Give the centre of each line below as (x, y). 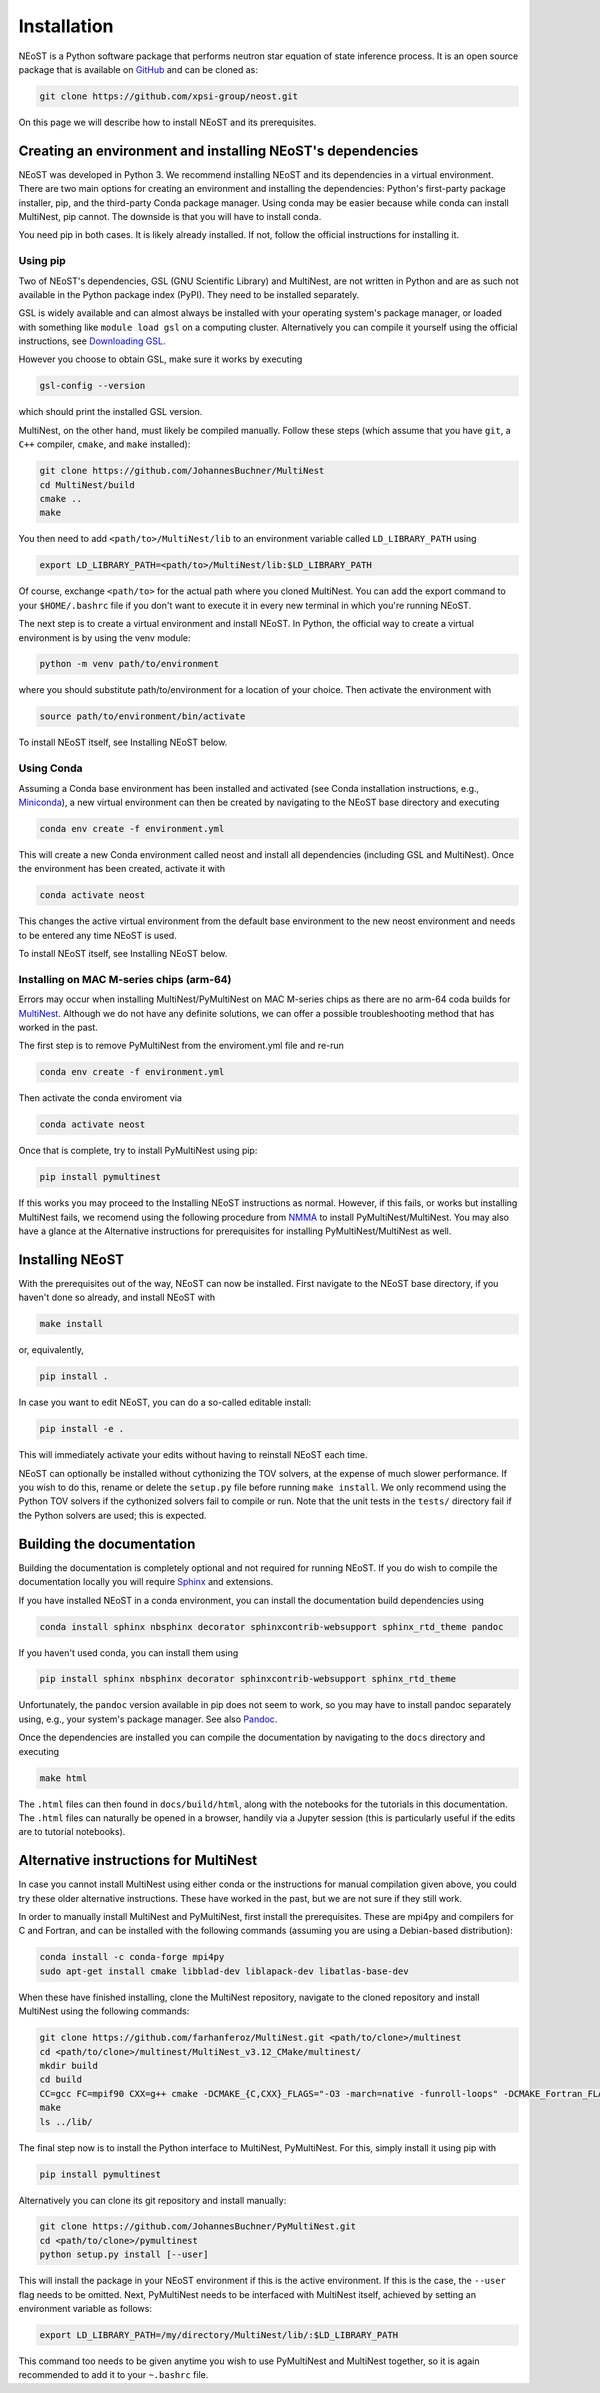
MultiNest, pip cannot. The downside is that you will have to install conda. (170, 216)
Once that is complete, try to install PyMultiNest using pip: (138, 1151)
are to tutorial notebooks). (72, 1832)
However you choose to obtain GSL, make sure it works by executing (160, 359)
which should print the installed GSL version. (110, 412)
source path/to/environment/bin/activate (142, 716)
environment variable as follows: (85, 2309)
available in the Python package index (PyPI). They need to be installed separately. (189, 294)
